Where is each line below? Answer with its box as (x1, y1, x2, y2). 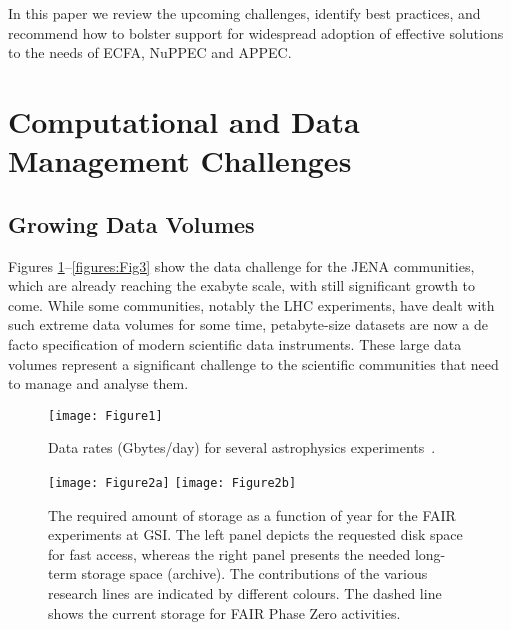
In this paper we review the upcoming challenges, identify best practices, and (8, 3, 481, 23)
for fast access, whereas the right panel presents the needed (48, 543, 411, 564)
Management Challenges (8, 140, 352, 181)
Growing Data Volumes (8, 208, 255, 239)
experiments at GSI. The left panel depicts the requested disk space (48, 524, 463, 545)
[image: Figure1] (48, 408, 163, 423)
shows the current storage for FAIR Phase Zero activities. (48, 602, 401, 623)
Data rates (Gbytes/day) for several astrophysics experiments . (48, 437, 436, 458)
